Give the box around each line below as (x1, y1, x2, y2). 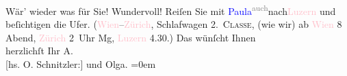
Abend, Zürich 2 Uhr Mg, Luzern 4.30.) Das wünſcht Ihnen (5, 30, 256, 44)
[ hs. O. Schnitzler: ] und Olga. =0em (5, 57, 156, 71)
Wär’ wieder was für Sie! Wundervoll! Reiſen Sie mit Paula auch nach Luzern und (5, 2, 336, 18)
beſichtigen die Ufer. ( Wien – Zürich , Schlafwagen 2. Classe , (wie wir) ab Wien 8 (5, 17, 342, 31)
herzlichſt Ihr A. (5, 43, 73, 58)
